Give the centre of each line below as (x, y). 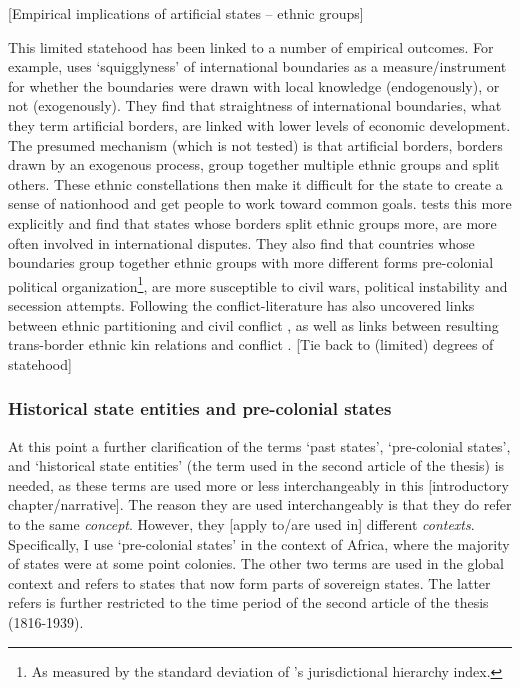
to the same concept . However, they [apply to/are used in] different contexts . (241, 523)
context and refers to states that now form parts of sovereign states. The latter (249, 582)
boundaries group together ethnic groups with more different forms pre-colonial (251, 262)
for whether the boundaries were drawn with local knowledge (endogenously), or (254, 85)
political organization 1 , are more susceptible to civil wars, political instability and (258, 284)
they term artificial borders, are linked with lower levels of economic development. (259, 124)
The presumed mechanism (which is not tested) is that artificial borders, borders (255, 144)
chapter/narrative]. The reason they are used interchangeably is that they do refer (260, 504)
